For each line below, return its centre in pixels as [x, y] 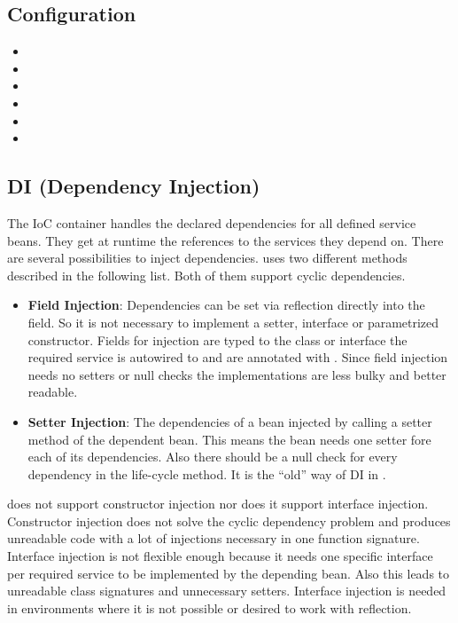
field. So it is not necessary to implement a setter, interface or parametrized [233, 322]
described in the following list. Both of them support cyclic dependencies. [206, 275]
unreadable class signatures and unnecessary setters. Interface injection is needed [227, 591]
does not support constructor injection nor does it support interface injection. [218, 504]
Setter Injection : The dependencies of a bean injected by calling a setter [230, 421]
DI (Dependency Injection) [134, 186]
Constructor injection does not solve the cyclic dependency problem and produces [229, 520]
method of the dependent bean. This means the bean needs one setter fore [229, 439]
